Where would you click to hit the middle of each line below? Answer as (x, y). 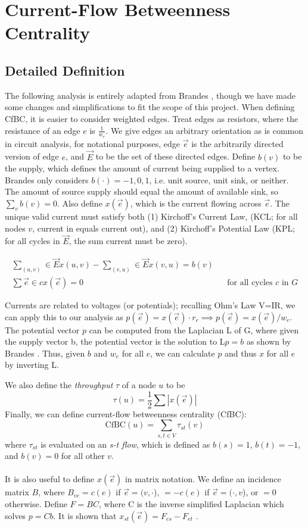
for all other (83, 456)
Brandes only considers (47, 179)
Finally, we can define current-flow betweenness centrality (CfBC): (126, 413)
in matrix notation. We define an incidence (203, 479)
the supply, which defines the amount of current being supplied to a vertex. (142, 168)
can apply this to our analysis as (64, 316)
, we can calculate (183, 353)
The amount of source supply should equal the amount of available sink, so (141, 191)
